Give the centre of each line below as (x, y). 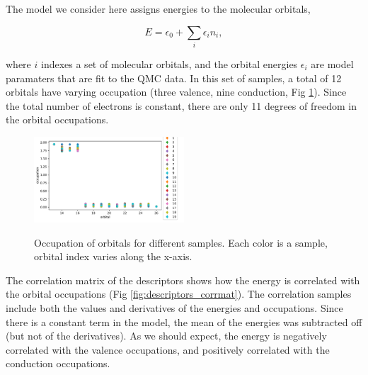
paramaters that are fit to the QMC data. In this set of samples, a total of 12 (174, 78)
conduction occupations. (58, 363)
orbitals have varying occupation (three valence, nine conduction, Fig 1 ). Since (176, 92)
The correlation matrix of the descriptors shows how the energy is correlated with (183, 280)
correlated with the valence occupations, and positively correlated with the (168, 349)
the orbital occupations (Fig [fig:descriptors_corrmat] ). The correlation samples (179, 294)
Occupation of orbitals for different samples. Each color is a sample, (181, 242)
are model (332, 63)
